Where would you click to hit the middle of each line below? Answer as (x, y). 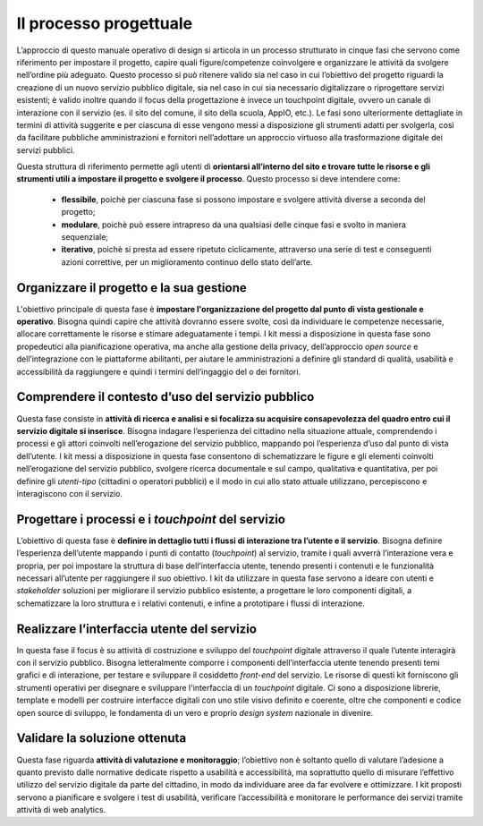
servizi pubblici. (46, 150)
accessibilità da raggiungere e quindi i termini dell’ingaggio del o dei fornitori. (159, 371)
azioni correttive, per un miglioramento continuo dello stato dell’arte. (187, 262)
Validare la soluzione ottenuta (102, 738)
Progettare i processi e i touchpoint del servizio (151, 519)
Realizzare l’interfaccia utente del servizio (136, 629)
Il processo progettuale (105, 23)
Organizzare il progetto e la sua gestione (132, 288)
